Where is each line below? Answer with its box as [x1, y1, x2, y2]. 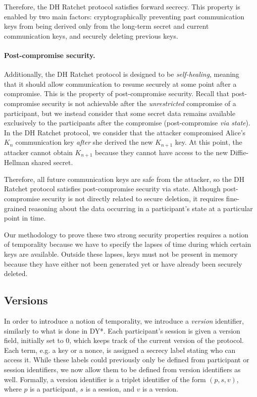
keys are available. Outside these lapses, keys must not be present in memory [4, 248, 238, 259]
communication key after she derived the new [15, 137, 153, 147]
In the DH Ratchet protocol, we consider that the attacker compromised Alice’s [4, 127, 246, 137]
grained [4, 203, 27, 213]
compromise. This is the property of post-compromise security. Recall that [4, 88, 230, 99]
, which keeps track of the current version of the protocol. [69, 335, 244, 345]
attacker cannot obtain [4, 147, 73, 157]
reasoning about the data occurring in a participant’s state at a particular [28, 203, 253, 213]
